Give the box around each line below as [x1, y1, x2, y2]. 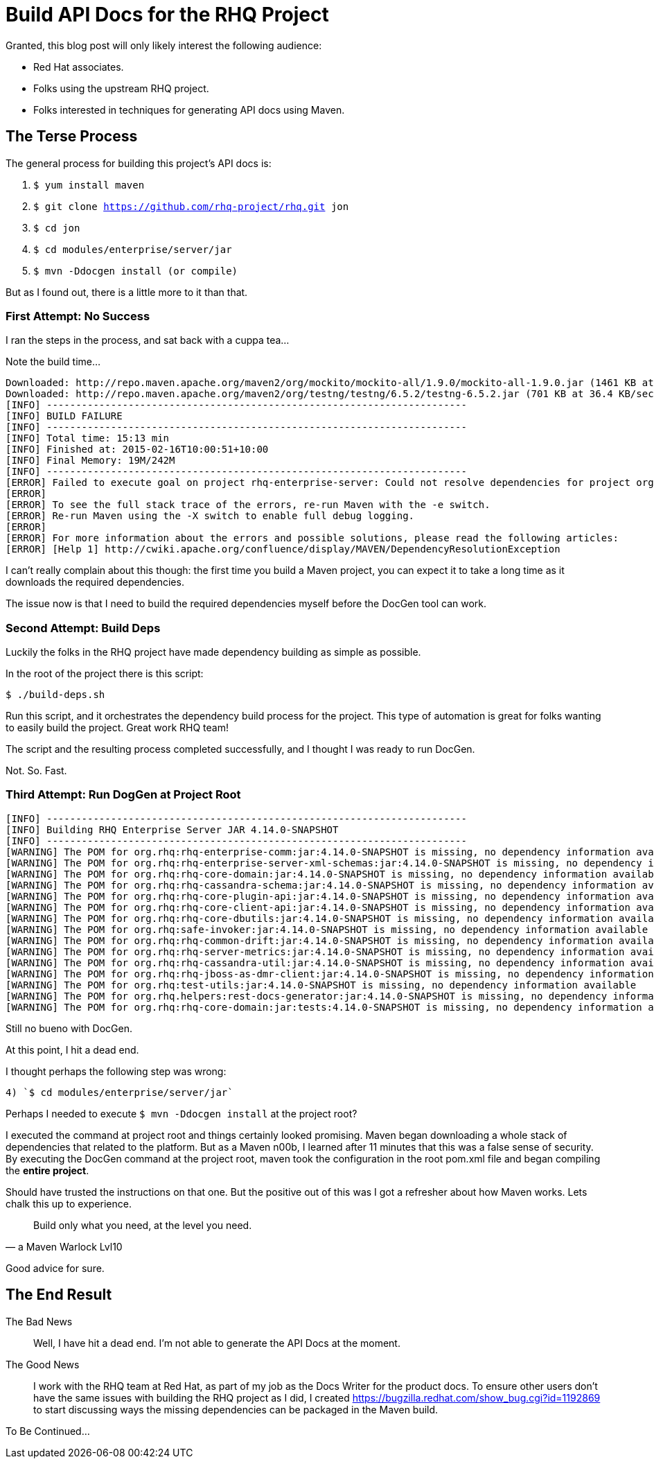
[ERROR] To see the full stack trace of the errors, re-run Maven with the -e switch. [6, 499, 491, 511]
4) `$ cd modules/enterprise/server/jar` [6, 1086, 233, 1098]
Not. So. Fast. [6, 765, 67, 777]
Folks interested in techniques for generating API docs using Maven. [33, 103, 345, 116]
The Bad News [6, 1315, 73, 1327]
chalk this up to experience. [6, 1197, 132, 1210]
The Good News [6, 1358, 80, 1370]
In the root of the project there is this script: [6, 668, 204, 680]
